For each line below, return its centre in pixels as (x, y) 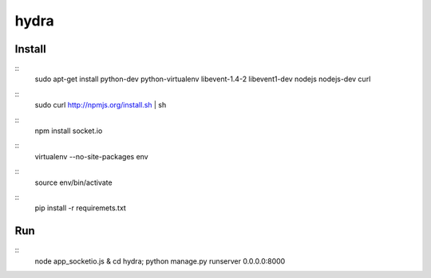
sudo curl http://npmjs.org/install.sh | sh (101, 105)
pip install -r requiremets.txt (81, 208)
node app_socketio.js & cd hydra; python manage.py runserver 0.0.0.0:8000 (160, 261)
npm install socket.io (69, 131)
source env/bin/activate (73, 182)
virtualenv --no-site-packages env (91, 156)
